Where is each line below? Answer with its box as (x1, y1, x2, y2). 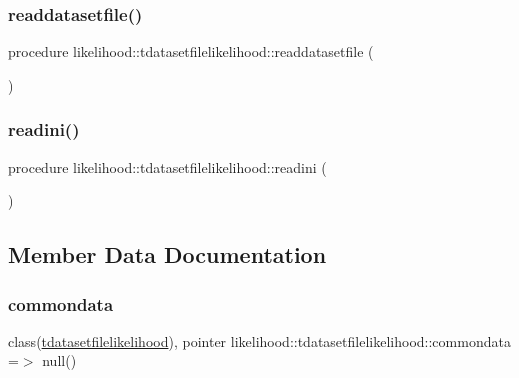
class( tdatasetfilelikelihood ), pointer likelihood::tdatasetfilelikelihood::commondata (8, 330, 511, 351)
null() (42, 350, 77, 371)
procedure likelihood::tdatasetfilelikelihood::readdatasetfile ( (8, 41, 374, 62)
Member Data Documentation (8, 239, 327, 270)
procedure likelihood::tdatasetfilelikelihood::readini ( (8, 156, 327, 177)
